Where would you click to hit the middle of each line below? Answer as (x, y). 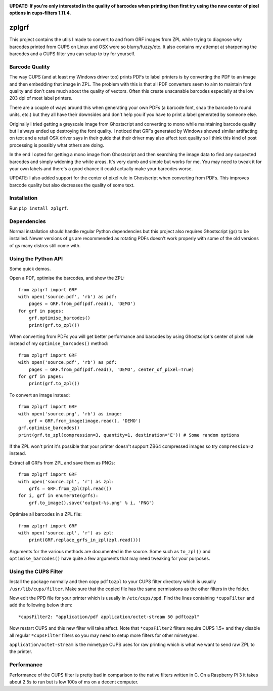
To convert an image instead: (40, 395)
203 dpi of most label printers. (41, 98)
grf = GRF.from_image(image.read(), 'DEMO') (85, 421)
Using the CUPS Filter (36, 571)
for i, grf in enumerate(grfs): (58, 496)
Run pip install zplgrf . (39, 208)
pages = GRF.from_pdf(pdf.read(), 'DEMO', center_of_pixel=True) (111, 369)
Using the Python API (36, 258)
